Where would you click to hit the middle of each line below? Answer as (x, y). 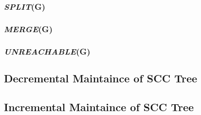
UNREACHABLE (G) (47, 51)
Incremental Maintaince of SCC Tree (99, 106)
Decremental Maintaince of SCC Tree (101, 78)
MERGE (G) (28, 29)
